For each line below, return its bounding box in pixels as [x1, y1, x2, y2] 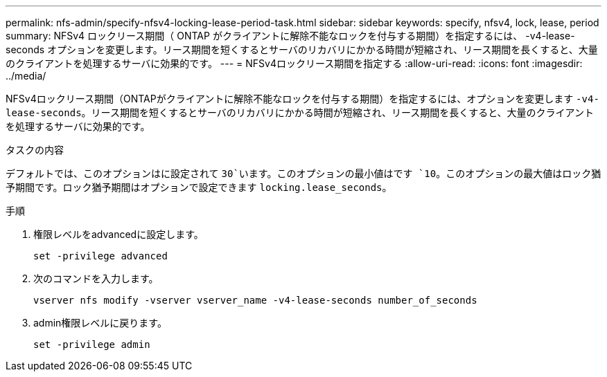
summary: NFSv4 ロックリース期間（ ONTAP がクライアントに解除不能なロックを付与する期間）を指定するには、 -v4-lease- [6, 30, 575, 42]
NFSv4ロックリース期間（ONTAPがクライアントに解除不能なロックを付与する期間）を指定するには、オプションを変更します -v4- [6, 93, 599, 104]
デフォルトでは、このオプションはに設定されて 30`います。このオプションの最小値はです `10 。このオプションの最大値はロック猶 [6, 167, 601, 179]
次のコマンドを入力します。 [33, 273, 159, 284]
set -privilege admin [33, 339, 150, 350]
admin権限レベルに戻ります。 [33, 317, 167, 329]
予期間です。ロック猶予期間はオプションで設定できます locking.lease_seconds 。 [6, 181, 392, 193]
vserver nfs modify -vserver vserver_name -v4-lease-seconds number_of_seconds [33, 295, 477, 306]
